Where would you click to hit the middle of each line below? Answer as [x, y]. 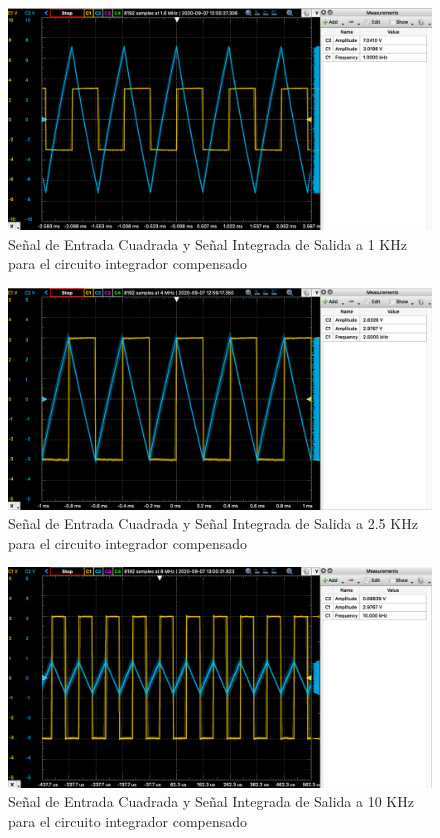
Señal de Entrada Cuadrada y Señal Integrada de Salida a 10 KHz [211, 801]
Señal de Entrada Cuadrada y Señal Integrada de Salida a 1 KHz [207, 243]
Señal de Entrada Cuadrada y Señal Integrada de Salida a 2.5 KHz [213, 523]
